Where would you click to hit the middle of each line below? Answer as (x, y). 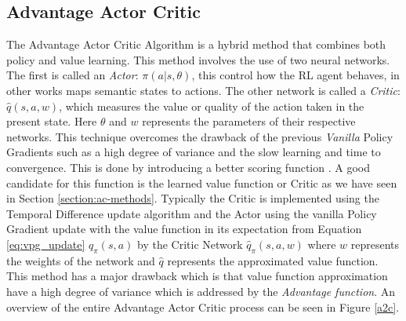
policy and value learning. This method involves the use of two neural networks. (198, 59)
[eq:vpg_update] (46, 244)
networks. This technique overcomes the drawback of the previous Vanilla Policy (200, 136)
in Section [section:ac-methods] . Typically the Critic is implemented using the (193, 198)
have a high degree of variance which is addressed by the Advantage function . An (201, 291)
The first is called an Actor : (72, 75)
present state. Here (52, 121)
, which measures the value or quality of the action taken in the (212, 106)
